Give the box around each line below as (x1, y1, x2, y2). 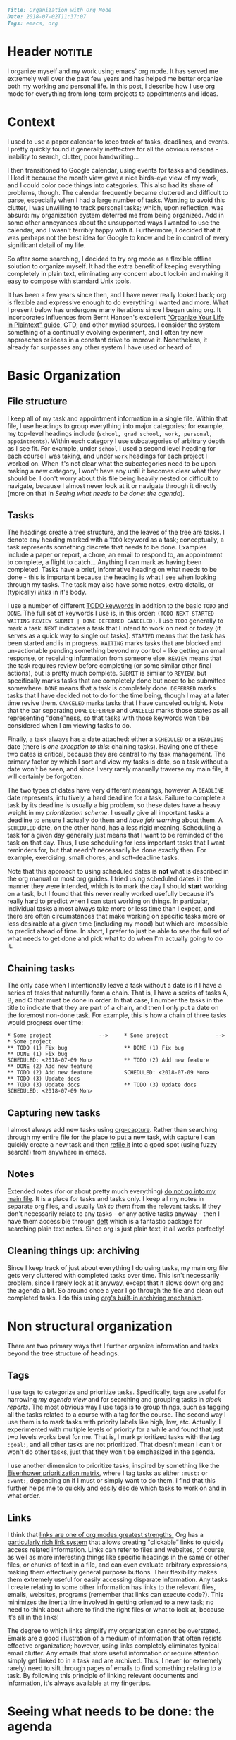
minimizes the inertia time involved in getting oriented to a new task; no (7, 1598, 214, 1606)
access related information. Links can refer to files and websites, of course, (7, 1546, 227, 1554)
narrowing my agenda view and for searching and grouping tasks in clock (7, 1396, 222, 1404)
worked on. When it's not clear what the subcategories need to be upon (7, 459, 216, 468)
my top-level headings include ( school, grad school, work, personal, (7, 429, 213, 437)
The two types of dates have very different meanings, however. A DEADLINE (7, 786, 224, 795)
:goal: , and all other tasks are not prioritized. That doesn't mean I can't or (7, 1441, 222, 1449)
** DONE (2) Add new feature (7, 1063, 93, 1070)
